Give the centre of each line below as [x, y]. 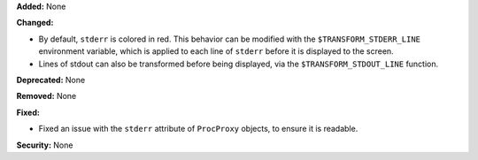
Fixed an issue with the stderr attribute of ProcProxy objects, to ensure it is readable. [198, 129]
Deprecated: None [51, 80]
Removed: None [46, 96]
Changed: [35, 23]
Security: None [45, 145]
